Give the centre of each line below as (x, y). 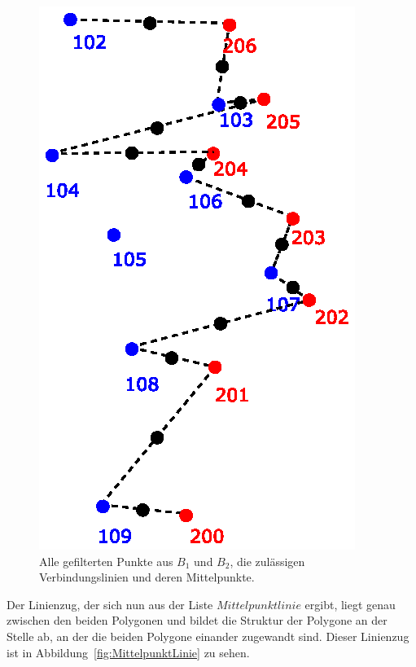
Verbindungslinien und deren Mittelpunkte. (147, 577)
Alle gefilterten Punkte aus (106, 561)
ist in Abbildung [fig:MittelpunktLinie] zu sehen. (128, 652)
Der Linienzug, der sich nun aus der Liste (110, 604)
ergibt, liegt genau (350, 604)
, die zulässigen (267, 561)
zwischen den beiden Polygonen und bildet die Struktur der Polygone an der (197, 620)
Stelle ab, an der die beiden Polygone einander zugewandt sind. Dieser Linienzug (208, 636)
